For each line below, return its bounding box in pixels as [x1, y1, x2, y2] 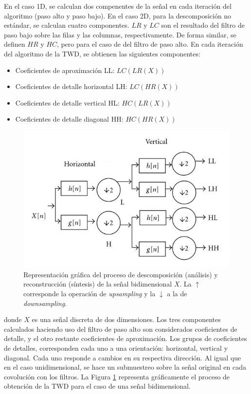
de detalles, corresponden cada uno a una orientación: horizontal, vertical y [4, 342, 228, 353]
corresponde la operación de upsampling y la [23, 288, 156, 298]
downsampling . [23, 298, 67, 308]
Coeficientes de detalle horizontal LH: [15, 81, 127, 91]
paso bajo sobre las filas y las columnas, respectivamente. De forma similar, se [4, 29, 236, 39]
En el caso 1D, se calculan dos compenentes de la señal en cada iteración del [4, 1, 232, 11]
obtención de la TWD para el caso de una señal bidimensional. [4, 381, 191, 391]
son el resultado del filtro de [161, 20, 245, 30]
